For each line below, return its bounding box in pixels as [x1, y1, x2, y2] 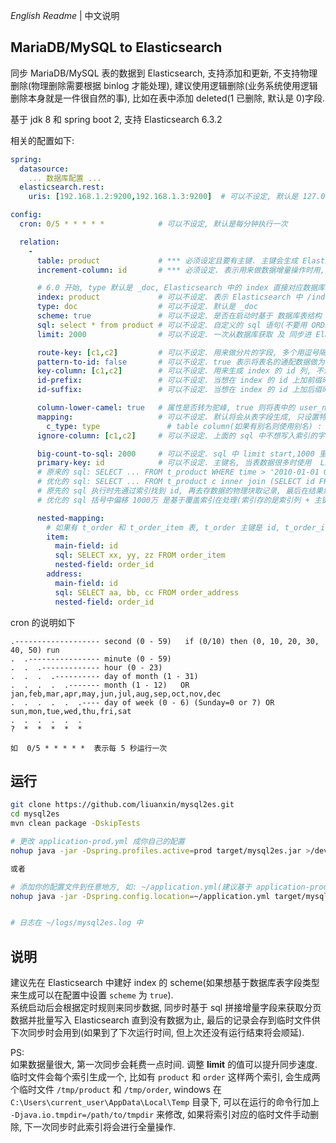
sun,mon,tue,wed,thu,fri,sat [10, 706, 132, 716]
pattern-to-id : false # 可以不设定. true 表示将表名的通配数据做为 [36, 357, 325, 367]
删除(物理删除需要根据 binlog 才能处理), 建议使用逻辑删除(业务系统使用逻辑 [10, 79, 318, 91]
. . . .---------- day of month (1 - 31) [10, 671, 199, 681]
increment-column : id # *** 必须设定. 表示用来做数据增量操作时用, [36, 265, 325, 275]
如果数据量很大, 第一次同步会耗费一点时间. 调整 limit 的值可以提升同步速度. [10, 1059, 318, 1071]
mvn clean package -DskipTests [10, 819, 141, 829]
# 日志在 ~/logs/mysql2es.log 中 [10, 918, 144, 928]
